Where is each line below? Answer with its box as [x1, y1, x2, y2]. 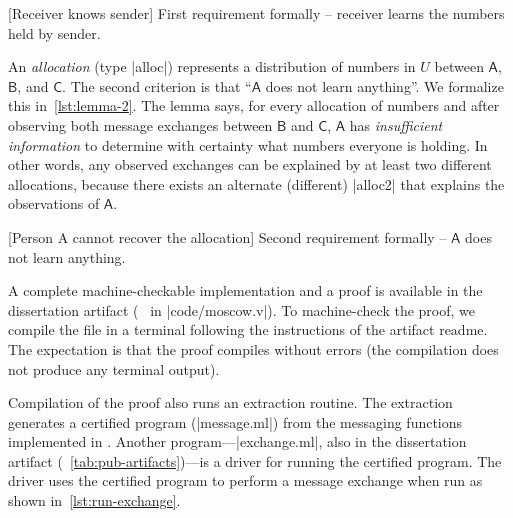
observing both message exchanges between [8, 114, 273, 135]
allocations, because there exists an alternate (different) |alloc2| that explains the [8, 173, 505, 194]
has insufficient [349, 114, 443, 135]
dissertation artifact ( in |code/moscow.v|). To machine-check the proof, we [8, 299, 475, 320]
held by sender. [8, 22, 101, 43]
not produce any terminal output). [8, 358, 220, 379]
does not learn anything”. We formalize [265, 75, 504, 96]
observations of [8, 193, 100, 214]
